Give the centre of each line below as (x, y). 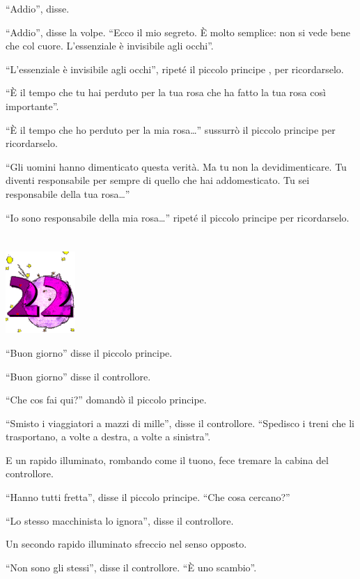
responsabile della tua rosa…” (68, 193)
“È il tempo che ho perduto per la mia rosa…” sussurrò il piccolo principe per (171, 129)
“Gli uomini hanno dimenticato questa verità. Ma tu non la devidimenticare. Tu (176, 166)
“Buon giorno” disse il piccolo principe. (89, 352)
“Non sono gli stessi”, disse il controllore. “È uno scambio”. (131, 567)
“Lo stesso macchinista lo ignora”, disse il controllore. (120, 520)
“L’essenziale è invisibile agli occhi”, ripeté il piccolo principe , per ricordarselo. (175, 69)
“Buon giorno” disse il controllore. (78, 376)
